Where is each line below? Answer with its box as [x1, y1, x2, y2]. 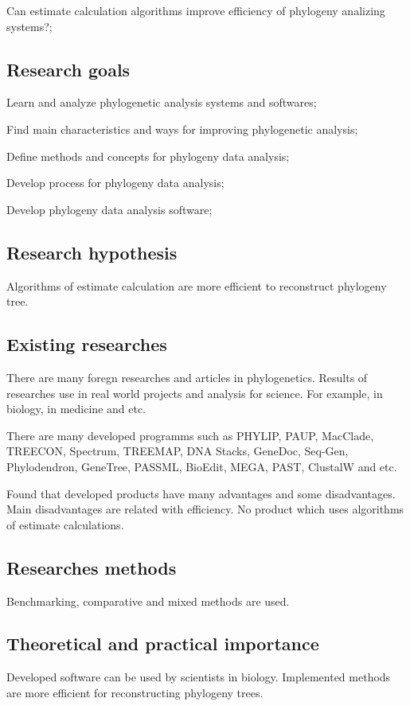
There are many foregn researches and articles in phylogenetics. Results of [6, 369, 368, 385]
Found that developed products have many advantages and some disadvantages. [6, 485, 396, 501]
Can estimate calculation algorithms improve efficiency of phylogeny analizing [6, 2, 385, 18]
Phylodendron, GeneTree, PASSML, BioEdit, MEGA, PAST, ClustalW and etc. [6, 458, 397, 474]
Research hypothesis [6, 240, 178, 264]
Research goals [6, 57, 131, 81]
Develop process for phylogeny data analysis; [6, 174, 225, 191]
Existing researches [6, 332, 167, 357]
